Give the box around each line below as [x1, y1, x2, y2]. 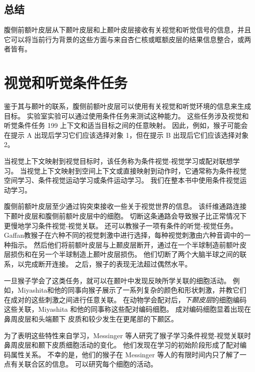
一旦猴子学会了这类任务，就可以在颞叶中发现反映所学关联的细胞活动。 [4, 275, 230, 285]
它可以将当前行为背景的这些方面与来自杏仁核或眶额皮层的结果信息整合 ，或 [4, 34, 244, 44]
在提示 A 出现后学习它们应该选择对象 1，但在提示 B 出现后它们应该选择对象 [4, 129, 249, 140]
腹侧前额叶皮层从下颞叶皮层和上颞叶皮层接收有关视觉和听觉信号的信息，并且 [4, 25, 251, 35]
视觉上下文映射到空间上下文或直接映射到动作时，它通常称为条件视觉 [26, 165, 247, 175]
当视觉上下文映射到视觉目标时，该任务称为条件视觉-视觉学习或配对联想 [4, 156, 233, 166]
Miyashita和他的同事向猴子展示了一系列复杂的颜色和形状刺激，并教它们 [17, 285, 247, 295]
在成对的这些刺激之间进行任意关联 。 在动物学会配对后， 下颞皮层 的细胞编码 [4, 294, 247, 304]
